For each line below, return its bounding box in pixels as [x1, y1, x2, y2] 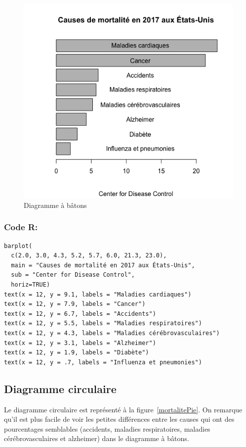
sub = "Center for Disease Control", [11, 271, 135, 279]
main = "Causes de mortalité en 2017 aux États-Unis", [11, 261, 195, 269]
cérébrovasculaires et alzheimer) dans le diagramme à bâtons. [4, 433, 189, 444]
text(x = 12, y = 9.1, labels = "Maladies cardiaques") [4, 291, 192, 298]
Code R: [4, 221, 38, 233]
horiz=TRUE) [11, 281, 50, 288]
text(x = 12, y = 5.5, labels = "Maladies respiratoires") [4, 320, 202, 327]
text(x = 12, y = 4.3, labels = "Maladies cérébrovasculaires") [4, 329, 220, 337]
